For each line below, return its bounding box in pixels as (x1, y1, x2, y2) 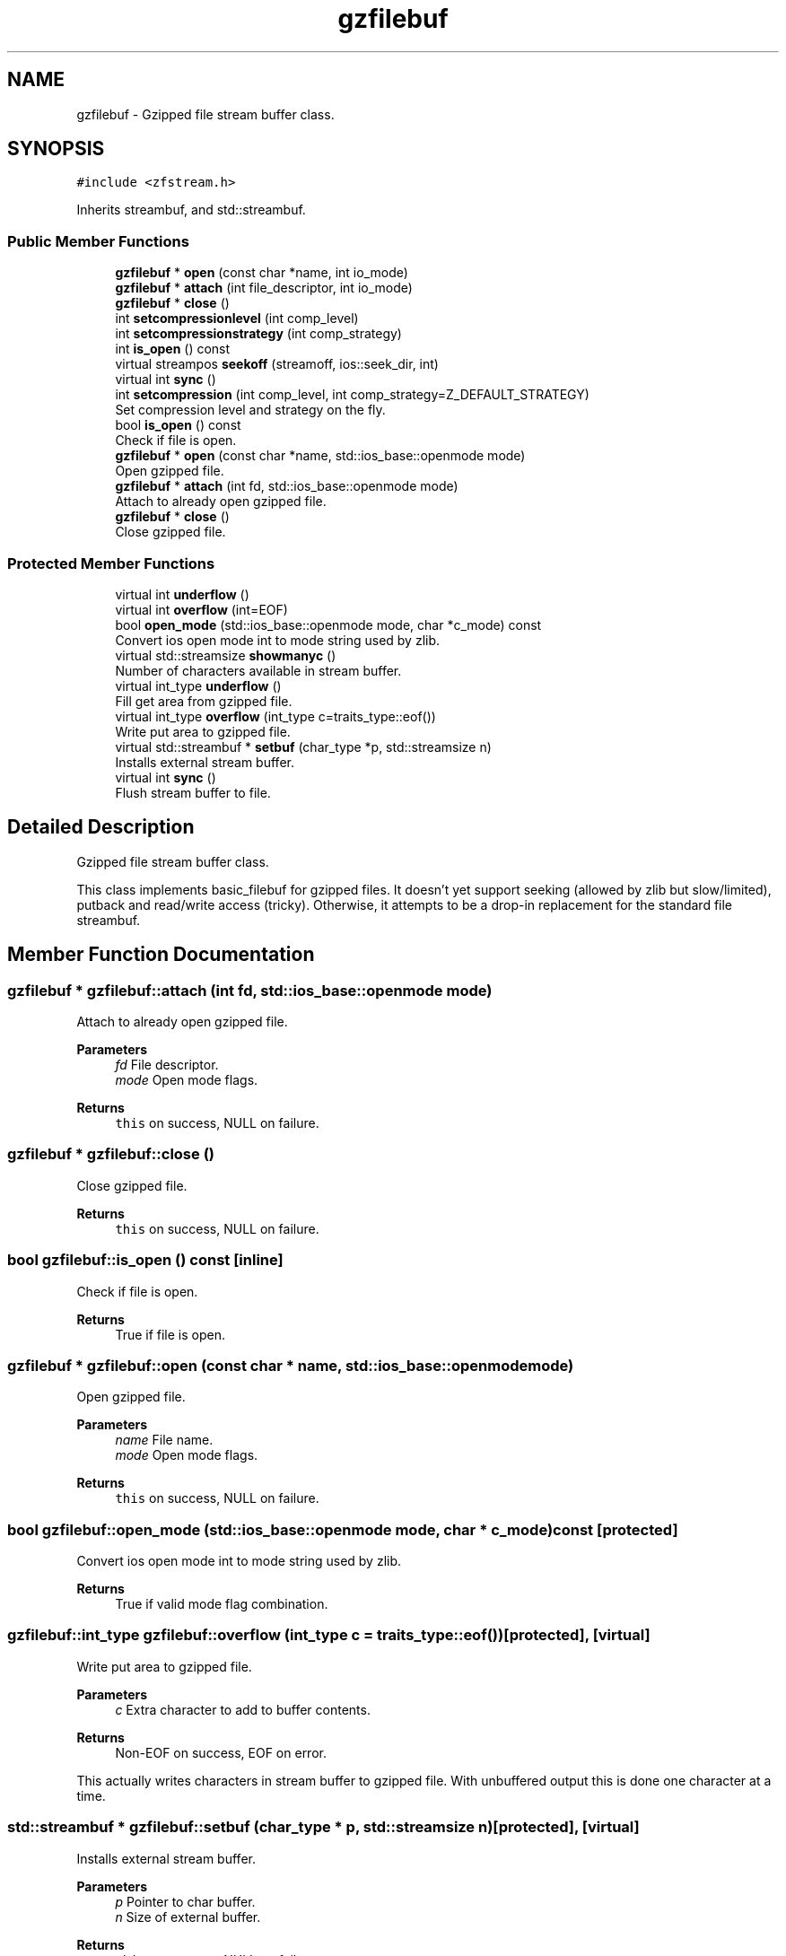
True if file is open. (115, 1326, 226, 1342)
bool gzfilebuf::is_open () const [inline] (7, 1251, 284, 1270)
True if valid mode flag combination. (115, 1596, 328, 1611)
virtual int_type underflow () (115, 677, 282, 694)
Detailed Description (7, 816, 195, 839)
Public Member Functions (7, 231, 189, 250)
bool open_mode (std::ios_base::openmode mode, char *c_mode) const (115, 616, 542, 633)
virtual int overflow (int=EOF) (115, 601, 288, 617)
